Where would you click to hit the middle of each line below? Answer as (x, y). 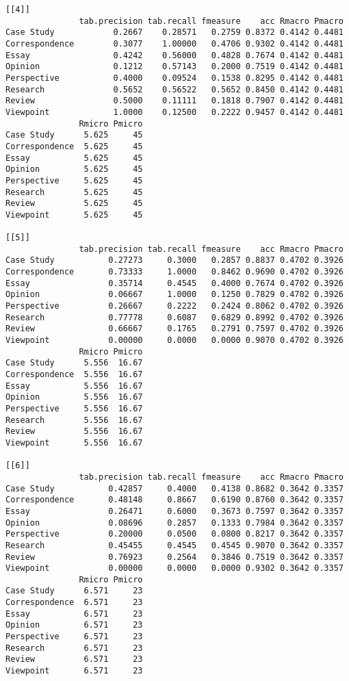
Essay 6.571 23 (74, 614)
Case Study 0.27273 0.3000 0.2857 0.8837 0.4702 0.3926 (174, 260)
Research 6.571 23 (74, 648)
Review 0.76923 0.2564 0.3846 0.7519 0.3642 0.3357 (174, 557)
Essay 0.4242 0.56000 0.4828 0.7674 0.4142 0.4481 (174, 55)
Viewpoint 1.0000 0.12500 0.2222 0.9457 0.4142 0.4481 (174, 112)
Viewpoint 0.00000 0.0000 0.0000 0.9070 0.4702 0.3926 (174, 340)
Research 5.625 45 (74, 192)
